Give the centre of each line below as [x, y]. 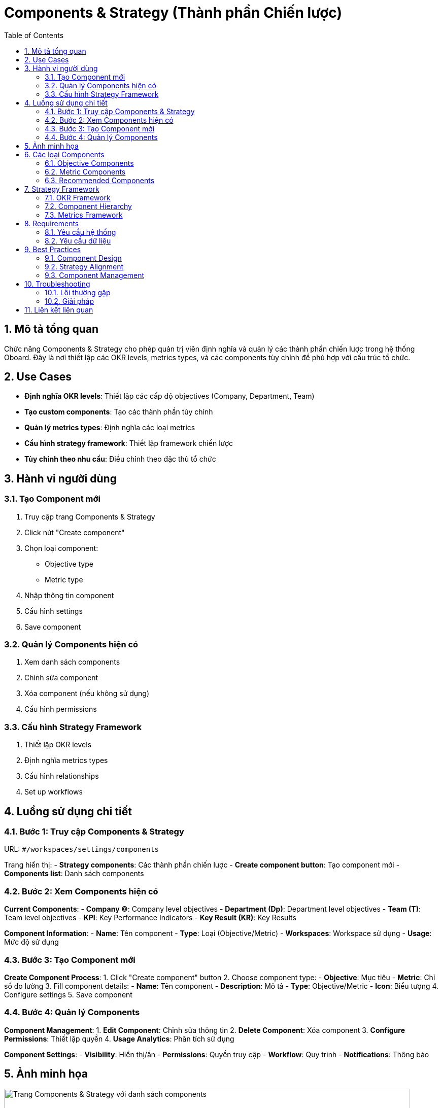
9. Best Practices [53, 249]
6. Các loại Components [64, 154]
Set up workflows [54, 792]
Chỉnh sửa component [61, 678]
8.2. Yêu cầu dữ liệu [78, 240]
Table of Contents [34, 35]
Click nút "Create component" [75, 532]
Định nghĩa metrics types [66, 760]
